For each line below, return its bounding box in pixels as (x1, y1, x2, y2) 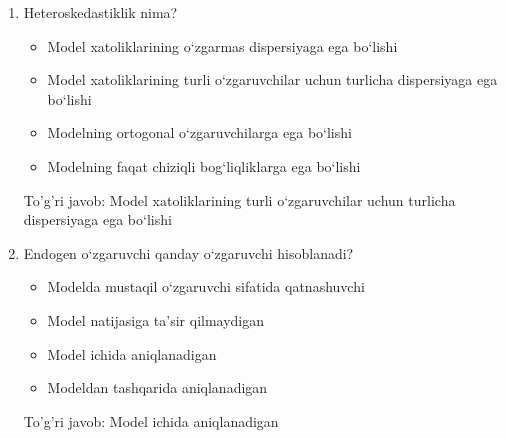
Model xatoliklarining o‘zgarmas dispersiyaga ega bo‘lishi (47, 35, 398, 56)
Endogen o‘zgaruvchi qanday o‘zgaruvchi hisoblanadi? (23, 242, 354, 263)
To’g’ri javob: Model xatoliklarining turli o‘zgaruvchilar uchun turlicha (23, 189, 456, 210)
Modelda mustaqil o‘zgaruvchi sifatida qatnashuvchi (47, 276, 365, 297)
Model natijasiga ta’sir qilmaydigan (47, 309, 265, 330)
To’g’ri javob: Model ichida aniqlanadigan (23, 410, 279, 431)
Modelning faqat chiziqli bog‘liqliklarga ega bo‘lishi (47, 155, 361, 176)
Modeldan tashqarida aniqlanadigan (47, 377, 268, 398)
